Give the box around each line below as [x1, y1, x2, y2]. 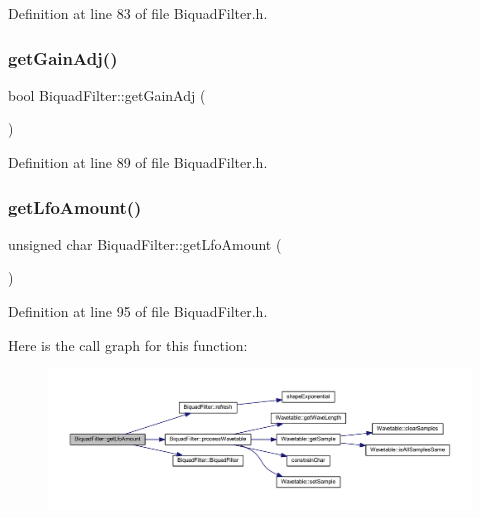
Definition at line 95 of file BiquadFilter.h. [8, 301, 268, 321]
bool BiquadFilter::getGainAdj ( [8, 84, 206, 105]
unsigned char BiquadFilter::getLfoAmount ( [8, 233, 282, 254]
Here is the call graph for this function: [8, 334, 248, 355]
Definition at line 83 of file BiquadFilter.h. [8, 3, 268, 23]
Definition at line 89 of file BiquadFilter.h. [8, 152, 268, 172]
